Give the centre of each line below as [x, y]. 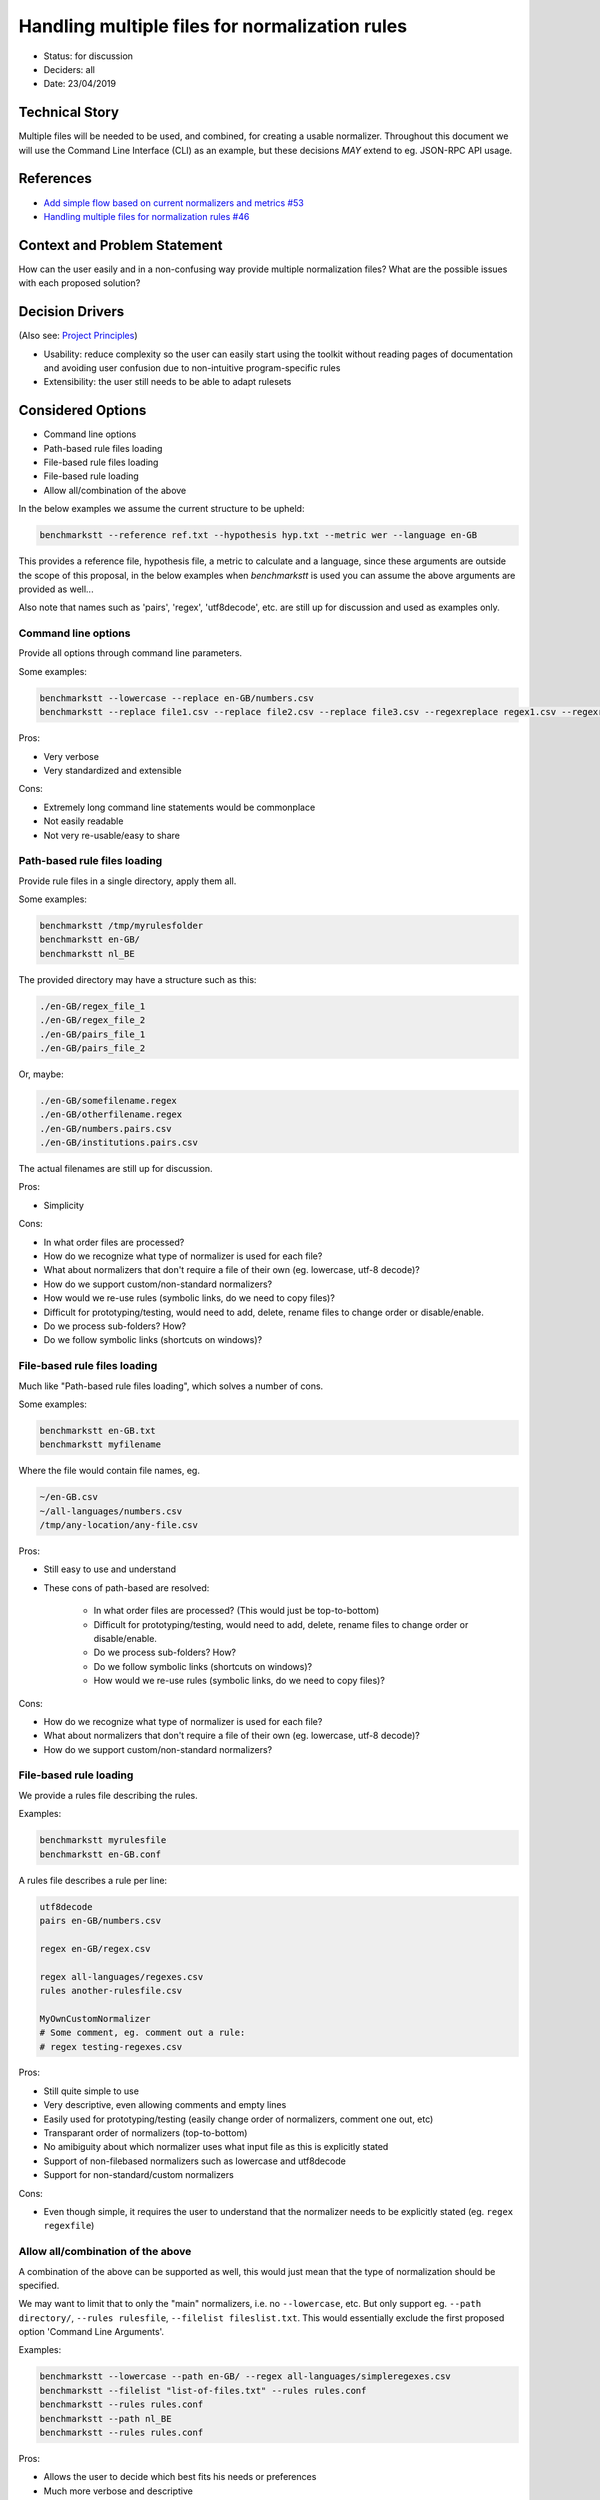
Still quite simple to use [91, 2091]
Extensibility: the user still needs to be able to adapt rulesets [167, 382]
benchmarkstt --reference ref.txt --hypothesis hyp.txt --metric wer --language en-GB [258, 535]
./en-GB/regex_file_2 [92, 1020]
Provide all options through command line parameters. [130, 653]
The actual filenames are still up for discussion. [116, 1169]
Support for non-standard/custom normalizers [138, 2175]
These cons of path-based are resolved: [126, 1587]
